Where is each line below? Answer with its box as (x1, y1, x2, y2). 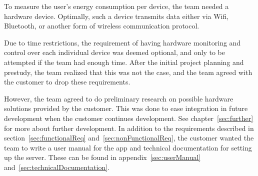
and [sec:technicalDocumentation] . (4, 161, 110, 172)
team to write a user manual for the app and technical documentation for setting (4, 142, 252, 152)
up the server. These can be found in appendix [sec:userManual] (4, 152, 201, 162)
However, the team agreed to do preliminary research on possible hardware (4, 93, 233, 103)
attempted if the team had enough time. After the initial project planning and (4, 56, 244, 67)
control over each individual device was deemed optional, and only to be (4, 47, 225, 57)
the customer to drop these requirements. (4, 76, 130, 87)
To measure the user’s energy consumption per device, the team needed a (4, 1, 229, 11)
